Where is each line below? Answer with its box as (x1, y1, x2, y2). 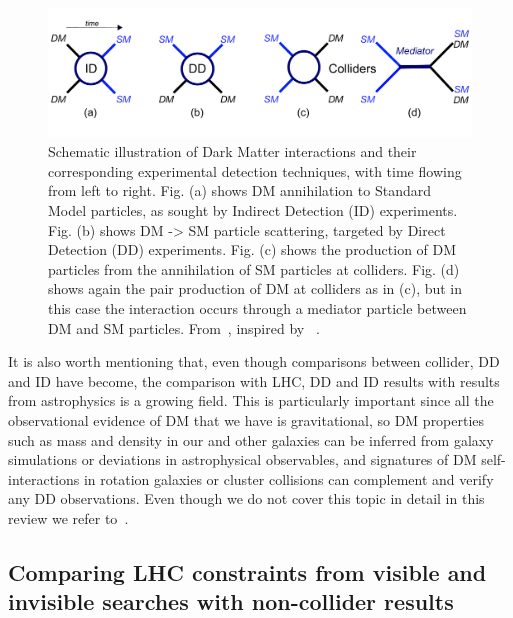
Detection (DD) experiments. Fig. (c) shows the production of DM (48, 239, 457, 260)
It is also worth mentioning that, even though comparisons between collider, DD (8, 351, 500, 372)
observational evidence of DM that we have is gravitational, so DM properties (8, 409, 485, 430)
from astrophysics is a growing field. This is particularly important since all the (8, 390, 494, 411)
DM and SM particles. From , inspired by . (48, 317, 320, 338)
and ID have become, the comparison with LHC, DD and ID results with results (8, 370, 500, 391)
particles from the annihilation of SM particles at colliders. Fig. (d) (48, 258, 460, 279)
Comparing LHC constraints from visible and (8, 556, 487, 587)
